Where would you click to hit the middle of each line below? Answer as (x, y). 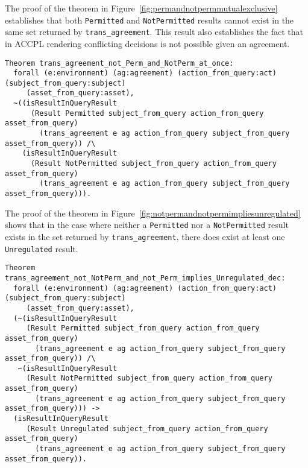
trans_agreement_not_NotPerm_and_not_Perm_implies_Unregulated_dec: (145, 278)
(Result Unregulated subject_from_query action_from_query (147, 428)
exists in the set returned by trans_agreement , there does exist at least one (145, 236)
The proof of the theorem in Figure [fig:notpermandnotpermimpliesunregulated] (153, 213)
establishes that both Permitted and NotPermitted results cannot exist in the (149, 20)
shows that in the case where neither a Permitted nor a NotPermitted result (147, 225)
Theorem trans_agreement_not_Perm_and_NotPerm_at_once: (119, 63)
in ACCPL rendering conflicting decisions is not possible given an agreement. (147, 43)
